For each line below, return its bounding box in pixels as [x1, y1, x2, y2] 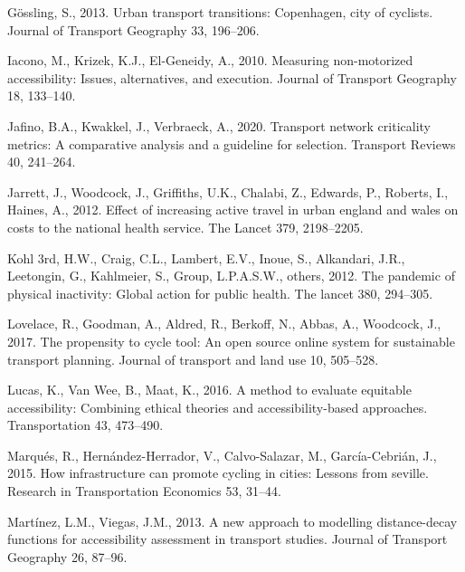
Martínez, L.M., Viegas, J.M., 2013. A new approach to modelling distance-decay [7, 511, 458, 530]
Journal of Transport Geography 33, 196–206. [7, 20, 260, 39]
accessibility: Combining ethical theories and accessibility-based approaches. [7, 397, 428, 416]
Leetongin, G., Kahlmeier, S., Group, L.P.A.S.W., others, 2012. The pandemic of [7, 266, 455, 285]
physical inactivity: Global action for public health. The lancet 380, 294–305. [7, 283, 433, 302]
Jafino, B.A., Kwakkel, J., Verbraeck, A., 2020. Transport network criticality [7, 116, 431, 135]
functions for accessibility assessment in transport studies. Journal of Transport [7, 529, 448, 548]
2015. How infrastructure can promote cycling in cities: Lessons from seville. [7, 463, 429, 482]
